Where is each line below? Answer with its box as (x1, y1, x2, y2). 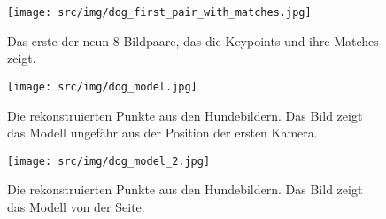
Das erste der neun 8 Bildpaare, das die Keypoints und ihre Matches (7, 31, 379, 50)
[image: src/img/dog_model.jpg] (7, 80, 197, 93)
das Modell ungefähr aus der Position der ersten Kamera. (7, 123, 318, 142)
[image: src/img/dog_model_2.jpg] (7, 154, 211, 168)
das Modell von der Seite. (7, 197, 145, 215)
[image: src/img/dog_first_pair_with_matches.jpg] (7, 6, 312, 19)
